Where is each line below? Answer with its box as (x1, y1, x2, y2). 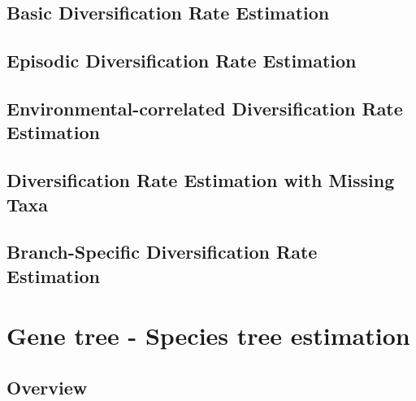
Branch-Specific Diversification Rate (6, 239, 318, 264)
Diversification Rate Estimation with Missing (6, 168, 395, 193)
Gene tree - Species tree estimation (6, 319, 410, 352)
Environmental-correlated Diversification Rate (6, 95, 403, 120)
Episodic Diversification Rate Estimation (6, 48, 357, 73)
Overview (6, 374, 88, 399)
